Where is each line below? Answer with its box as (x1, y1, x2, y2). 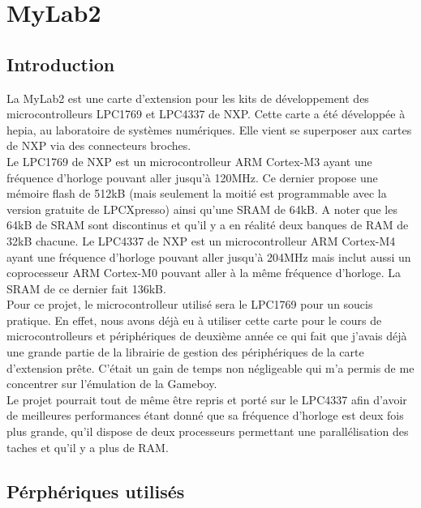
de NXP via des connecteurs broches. (6, 137, 191, 154)
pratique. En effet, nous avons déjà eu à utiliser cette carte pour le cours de (6, 311, 382, 328)
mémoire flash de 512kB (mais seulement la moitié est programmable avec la (6, 185, 387, 202)
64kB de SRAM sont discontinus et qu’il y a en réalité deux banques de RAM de (6, 216, 409, 233)
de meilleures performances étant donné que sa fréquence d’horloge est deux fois (6, 407, 404, 424)
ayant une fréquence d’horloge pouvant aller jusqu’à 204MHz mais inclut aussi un (6, 248, 411, 265)
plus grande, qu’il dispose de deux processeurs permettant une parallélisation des (6, 423, 409, 440)
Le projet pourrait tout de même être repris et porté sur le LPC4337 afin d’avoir (6, 391, 407, 408)
